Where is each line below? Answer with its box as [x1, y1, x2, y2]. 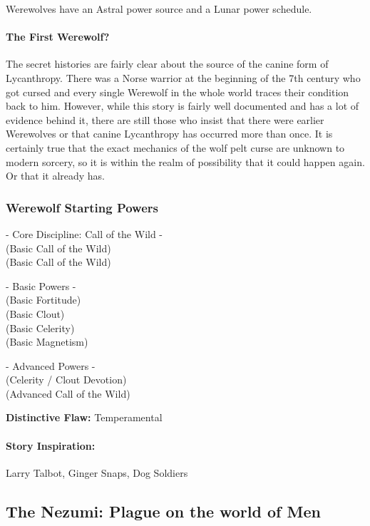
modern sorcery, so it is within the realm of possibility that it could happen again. [6, 154, 365, 169]
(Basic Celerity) [6, 320, 75, 335]
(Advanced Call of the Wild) [6, 386, 130, 401]
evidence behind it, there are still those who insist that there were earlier [6, 112, 324, 127]
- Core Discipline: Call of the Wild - [6, 226, 163, 241]
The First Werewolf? [6, 29, 110, 44]
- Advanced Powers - [6, 358, 96, 373]
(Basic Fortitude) [6, 292, 81, 307]
